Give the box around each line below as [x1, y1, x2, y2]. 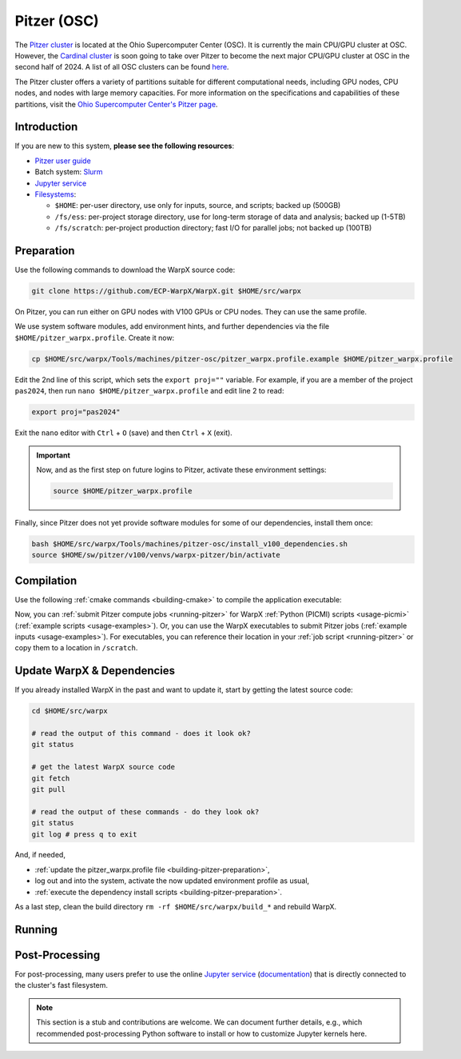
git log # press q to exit [31, 829, 137, 839]
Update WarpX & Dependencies [14, 664, 176, 677]
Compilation [14, 573, 77, 587]
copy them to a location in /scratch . [14, 643, 138, 653]
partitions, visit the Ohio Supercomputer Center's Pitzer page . [14, 99, 218, 109]
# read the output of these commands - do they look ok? [31, 807, 260, 816]
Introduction [14, 120, 78, 134]
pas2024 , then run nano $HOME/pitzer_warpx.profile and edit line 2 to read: [14, 386, 284, 396]
